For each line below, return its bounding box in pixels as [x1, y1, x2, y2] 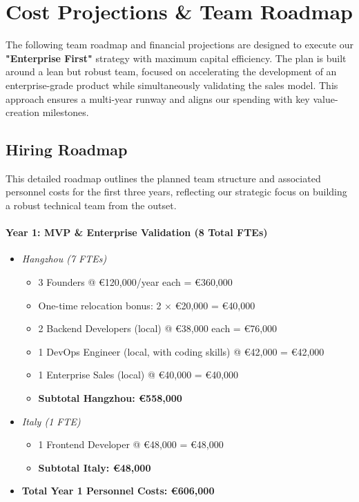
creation [6, 105, 40, 119]
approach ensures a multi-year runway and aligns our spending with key [6, 91, 310, 106]
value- [313, 91, 338, 106]
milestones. [42, 105, 89, 119]
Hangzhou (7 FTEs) [21, 251, 107, 266]
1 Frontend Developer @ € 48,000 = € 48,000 [38, 437, 224, 452]
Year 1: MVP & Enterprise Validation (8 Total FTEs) [6, 225, 268, 240]
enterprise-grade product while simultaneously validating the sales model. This [6, 77, 338, 92]
